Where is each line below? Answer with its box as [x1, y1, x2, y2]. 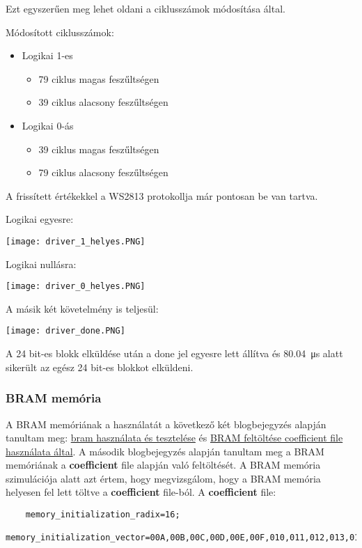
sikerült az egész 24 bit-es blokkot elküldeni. [6, 359, 194, 374]
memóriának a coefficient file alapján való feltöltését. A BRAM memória [6, 457, 321, 472]
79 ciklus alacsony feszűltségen [38, 165, 168, 180]
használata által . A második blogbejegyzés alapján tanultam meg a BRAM [6, 444, 324, 458]
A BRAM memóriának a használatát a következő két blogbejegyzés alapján [6, 416, 326, 431]
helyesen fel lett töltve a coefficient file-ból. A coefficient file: [6, 485, 276, 499]
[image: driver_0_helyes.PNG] [6, 281, 145, 292]
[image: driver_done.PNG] [6, 326, 125, 336]
